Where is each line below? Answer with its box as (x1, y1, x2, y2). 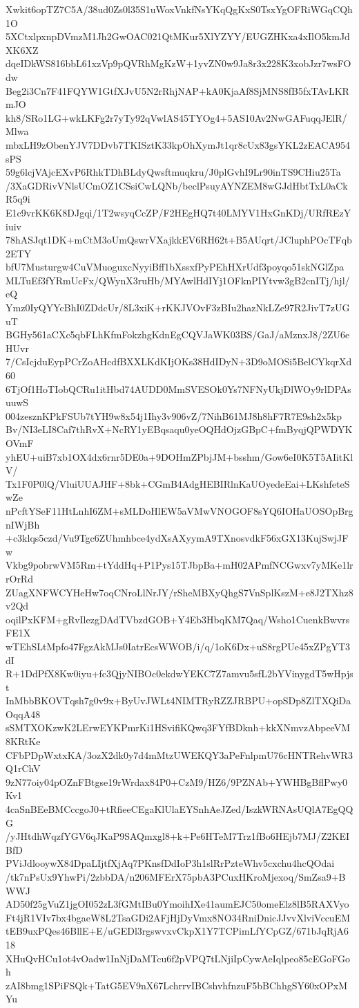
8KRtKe (6, 734, 41, 749)
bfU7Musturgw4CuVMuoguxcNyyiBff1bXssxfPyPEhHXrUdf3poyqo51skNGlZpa (6, 259, 345, 274)
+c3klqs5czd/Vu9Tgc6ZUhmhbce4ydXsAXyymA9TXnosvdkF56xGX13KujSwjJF (6, 531, 349, 545)
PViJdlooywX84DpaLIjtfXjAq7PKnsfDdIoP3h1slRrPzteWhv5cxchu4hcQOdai (6, 856, 335, 870)
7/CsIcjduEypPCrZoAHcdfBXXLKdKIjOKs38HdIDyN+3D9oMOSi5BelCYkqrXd (6, 354, 352, 369)
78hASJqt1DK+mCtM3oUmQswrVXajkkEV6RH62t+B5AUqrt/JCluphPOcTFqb (6, 232, 352, 247)
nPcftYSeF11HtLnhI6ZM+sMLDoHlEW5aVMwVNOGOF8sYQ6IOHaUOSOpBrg (6, 503, 353, 517)
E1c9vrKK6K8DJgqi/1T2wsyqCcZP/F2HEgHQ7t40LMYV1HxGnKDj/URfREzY (6, 205, 351, 219)
